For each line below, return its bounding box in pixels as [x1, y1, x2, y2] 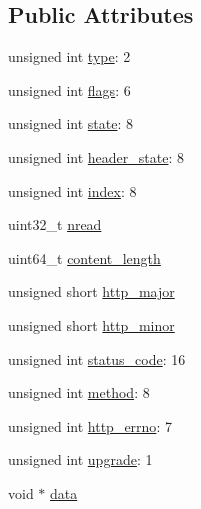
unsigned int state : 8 [8, 113, 134, 134]
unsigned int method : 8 [8, 382, 150, 403]
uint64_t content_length [8, 247, 161, 268]
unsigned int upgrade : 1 [8, 449, 153, 470]
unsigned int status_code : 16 [8, 348, 186, 369]
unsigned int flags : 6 [8, 79, 131, 100]
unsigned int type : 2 [8, 46, 131, 67]
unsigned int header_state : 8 [8, 146, 185, 167]
